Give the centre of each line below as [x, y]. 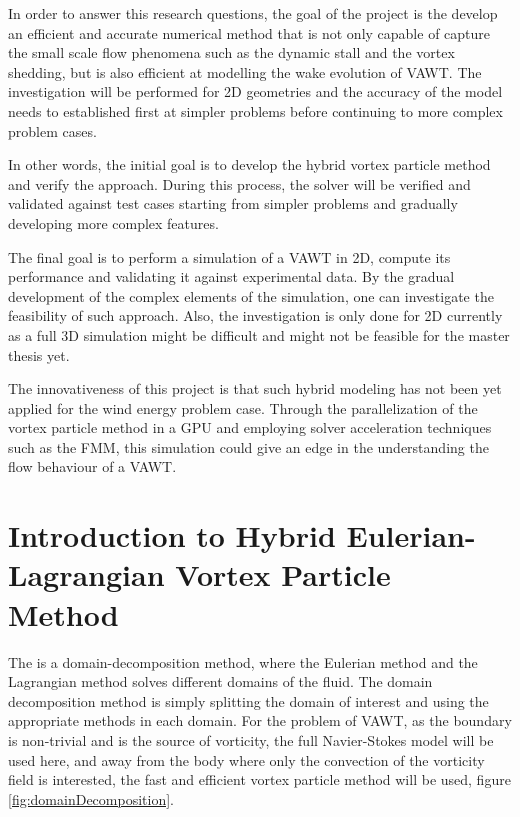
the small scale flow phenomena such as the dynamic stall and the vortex [231, 52]
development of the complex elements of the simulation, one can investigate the [251, 295]
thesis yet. [39, 354]
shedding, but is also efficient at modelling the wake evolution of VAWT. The [245, 71]
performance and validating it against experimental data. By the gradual [231, 276]
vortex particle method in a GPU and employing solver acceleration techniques [250, 427]
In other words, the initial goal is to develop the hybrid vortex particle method [249, 164]
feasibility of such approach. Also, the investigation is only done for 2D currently [255, 315]
